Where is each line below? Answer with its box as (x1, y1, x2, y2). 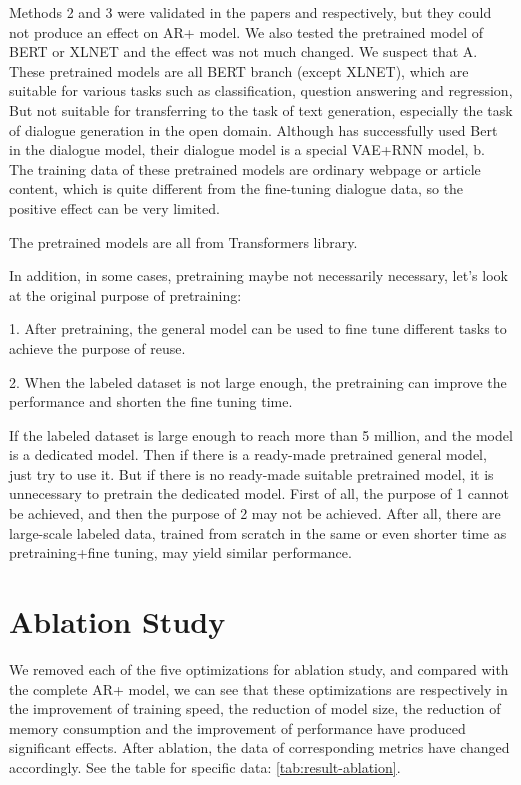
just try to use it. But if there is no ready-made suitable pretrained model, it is (9, 463, 494, 484)
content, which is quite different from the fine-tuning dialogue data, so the (9, 178, 464, 199)
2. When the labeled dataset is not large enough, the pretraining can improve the (9, 371, 507, 392)
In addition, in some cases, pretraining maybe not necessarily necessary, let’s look (9, 265, 508, 286)
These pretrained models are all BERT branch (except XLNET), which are (9, 60, 469, 81)
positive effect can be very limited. (9, 197, 220, 218)
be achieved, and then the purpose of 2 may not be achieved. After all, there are (9, 503, 501, 524)
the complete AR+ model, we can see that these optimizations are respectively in (9, 678, 508, 699)
